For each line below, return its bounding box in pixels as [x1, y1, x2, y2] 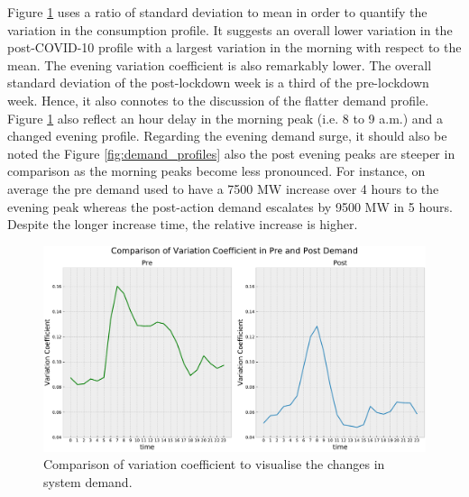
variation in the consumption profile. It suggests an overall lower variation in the [7, 20, 453, 39]
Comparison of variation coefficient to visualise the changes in [43, 455, 385, 474]
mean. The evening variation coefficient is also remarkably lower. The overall [7, 55, 432, 74]
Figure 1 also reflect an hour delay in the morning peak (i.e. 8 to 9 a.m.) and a [7, 108, 444, 127]
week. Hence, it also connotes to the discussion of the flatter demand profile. [7, 90, 429, 109]
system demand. [43, 473, 133, 492]
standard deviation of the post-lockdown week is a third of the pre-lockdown [7, 73, 429, 92]
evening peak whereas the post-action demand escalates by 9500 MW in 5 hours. [7, 197, 453, 216]
